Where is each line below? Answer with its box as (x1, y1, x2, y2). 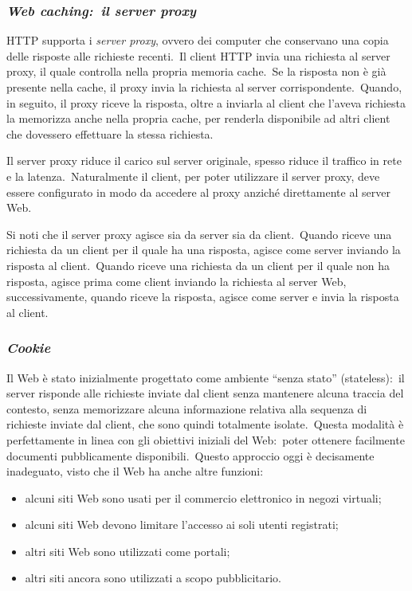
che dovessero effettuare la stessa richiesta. (6, 125, 214, 142)
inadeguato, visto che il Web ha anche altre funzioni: (6, 463, 264, 479)
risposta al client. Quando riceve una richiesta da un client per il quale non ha (6, 256, 390, 273)
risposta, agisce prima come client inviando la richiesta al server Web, (6, 272, 347, 289)
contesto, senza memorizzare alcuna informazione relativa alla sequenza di (6, 400, 367, 417)
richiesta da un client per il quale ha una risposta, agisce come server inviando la (6, 241, 401, 258)
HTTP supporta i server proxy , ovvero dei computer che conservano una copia (6, 32, 389, 49)
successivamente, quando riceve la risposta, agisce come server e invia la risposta (6, 288, 399, 305)
